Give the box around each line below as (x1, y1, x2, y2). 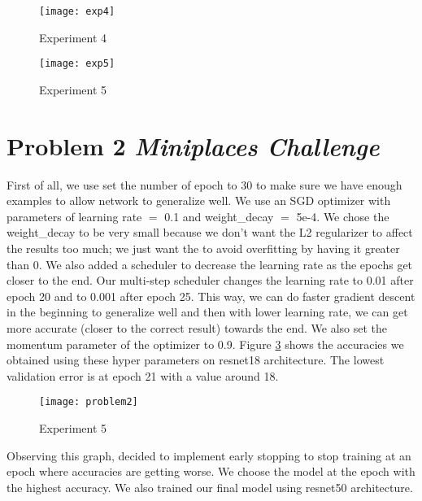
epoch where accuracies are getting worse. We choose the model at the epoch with (7, 463, 415, 480)
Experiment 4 (39, 28, 107, 46)
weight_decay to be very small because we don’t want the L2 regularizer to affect (7, 224, 413, 241)
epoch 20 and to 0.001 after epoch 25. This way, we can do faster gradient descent (7, 287, 415, 304)
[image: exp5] (39, 58, 115, 70)
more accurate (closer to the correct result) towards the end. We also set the (7, 319, 388, 336)
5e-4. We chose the (296, 207, 389, 224)
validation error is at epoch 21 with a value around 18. (7, 367, 279, 384)
